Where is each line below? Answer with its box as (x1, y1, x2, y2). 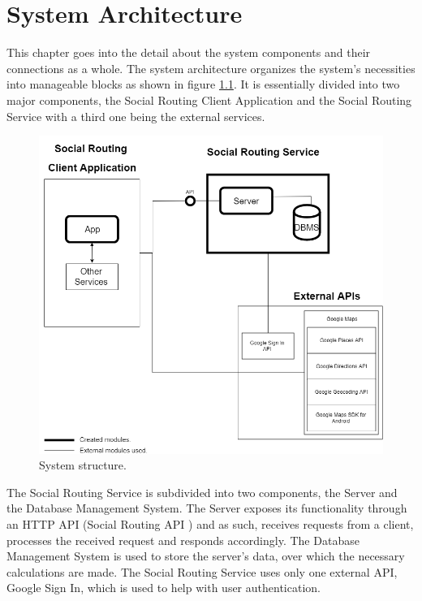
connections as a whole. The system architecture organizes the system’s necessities (6, 59, 416, 76)
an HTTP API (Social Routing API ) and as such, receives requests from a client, (6, 515, 414, 532)
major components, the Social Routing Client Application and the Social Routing (6, 91, 412, 108)
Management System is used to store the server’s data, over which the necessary (6, 547, 405, 564)
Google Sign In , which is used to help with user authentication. (6, 579, 321, 596)
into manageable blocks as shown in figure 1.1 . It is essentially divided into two (6, 76, 400, 93)
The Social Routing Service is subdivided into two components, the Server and (6, 483, 398, 500)
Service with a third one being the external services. (6, 107, 265, 124)
